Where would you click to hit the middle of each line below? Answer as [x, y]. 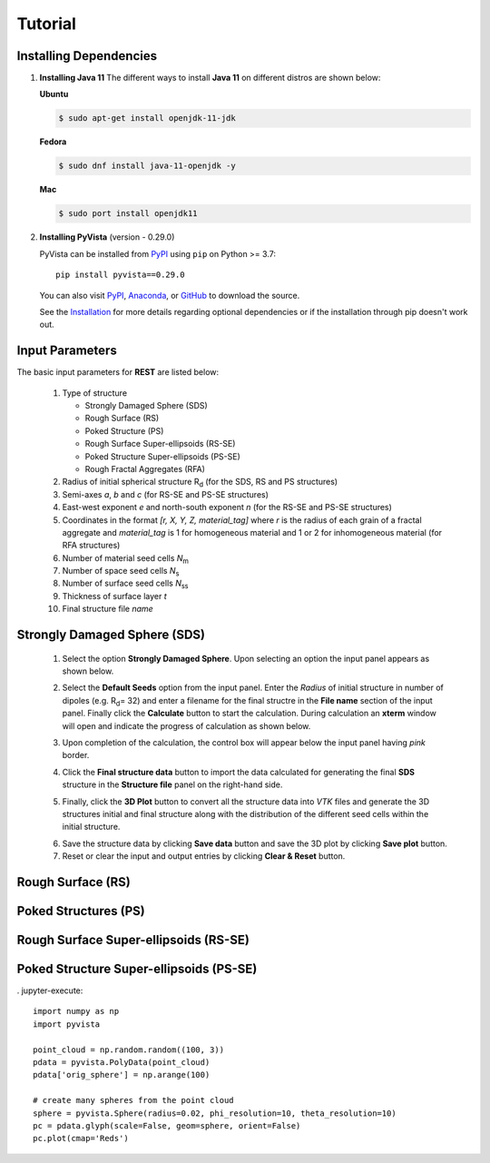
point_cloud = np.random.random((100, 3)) [129, 1050]
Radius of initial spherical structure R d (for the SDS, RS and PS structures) [200, 483]
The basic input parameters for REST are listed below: [118, 372]
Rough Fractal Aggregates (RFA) [145, 468]
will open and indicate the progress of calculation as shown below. [186, 725]
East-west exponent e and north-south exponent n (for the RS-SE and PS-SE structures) [227, 508]
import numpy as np [76, 1011]
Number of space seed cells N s [121, 572]
